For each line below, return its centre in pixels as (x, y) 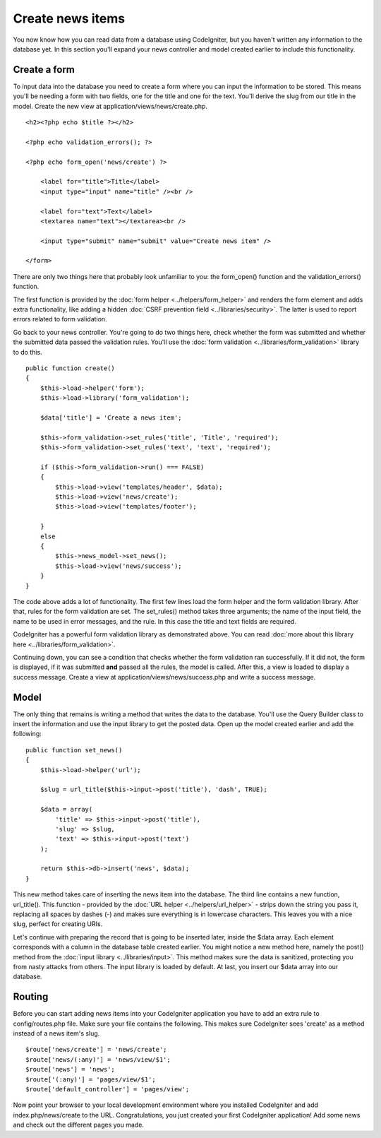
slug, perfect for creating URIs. (58, 924)
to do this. (28, 352)
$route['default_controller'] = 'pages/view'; (108, 1089)
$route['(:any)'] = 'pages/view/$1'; (91, 1079)
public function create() (71, 368)
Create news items (69, 18)
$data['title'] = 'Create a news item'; (111, 417)
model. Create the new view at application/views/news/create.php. (110, 106)
